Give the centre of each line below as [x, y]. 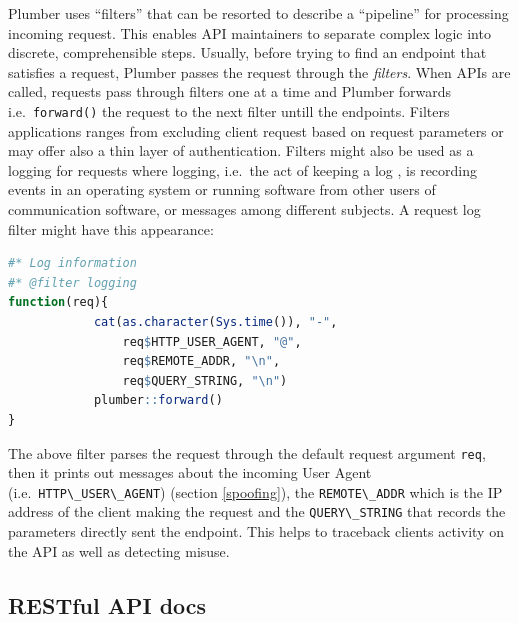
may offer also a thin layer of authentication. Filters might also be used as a [241, 150]
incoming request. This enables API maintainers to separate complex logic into [249, 32]
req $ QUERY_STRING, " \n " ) [205, 380]
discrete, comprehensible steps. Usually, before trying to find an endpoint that [247, 52]
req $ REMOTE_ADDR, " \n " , [201, 361]
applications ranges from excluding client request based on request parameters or [256, 130]
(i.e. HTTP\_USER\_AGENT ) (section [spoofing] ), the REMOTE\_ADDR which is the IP [255, 491]
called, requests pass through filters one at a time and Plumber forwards [230, 91]
